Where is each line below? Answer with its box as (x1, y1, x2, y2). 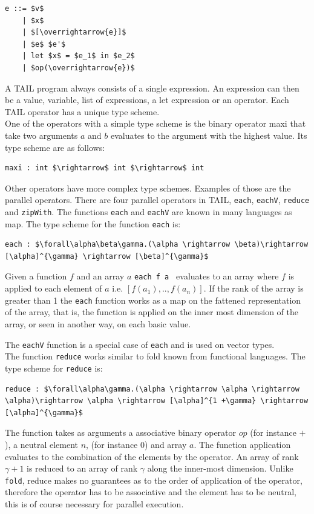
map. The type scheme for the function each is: (5, 217, 181, 230)
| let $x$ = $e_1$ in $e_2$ (22, 52, 135, 61)
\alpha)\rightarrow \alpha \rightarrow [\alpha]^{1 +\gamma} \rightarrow (5, 396, 309, 406)
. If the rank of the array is (203, 282, 304, 295)
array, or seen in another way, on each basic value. (5, 317, 191, 330)
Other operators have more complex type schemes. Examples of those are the (5, 181, 291, 194)
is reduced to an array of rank (27, 462, 138, 475)
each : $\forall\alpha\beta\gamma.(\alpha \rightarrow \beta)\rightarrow (5, 240, 309, 249)
